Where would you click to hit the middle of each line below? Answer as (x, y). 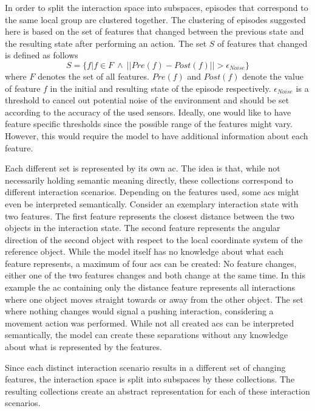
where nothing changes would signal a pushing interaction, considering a (139, 311)
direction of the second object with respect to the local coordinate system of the (154, 239)
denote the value (273, 76)
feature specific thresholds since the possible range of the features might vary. (149, 124)
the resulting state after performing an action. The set (106, 43)
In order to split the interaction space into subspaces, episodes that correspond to (157, 7)
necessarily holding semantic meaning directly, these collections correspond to (149, 180)
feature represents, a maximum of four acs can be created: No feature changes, (151, 263)
